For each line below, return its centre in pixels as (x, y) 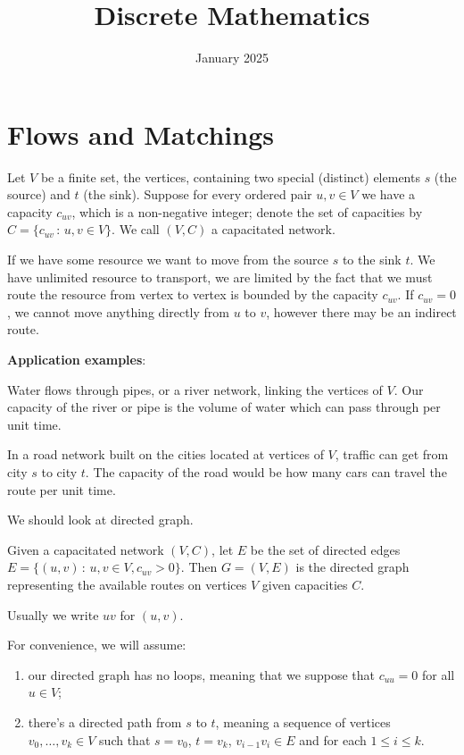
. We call (136, 229)
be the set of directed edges (325, 549)
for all (439, 674)
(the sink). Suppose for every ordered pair (198, 194)
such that (125, 739)
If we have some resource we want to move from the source (168, 260)
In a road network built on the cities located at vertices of (166, 454)
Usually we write (53, 614)
